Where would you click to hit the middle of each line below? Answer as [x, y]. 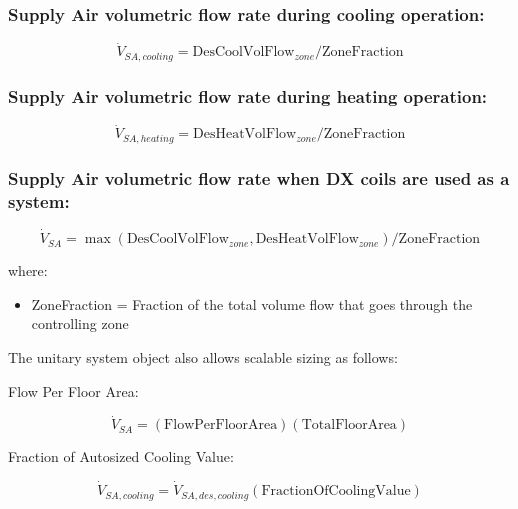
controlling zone [80, 323]
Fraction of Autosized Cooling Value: [121, 456]
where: [28, 270]
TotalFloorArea [349, 425]
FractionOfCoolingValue [336, 491]
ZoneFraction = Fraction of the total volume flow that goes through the [252, 303]
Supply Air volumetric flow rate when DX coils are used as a [259, 177]
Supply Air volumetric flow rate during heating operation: [248, 95]
